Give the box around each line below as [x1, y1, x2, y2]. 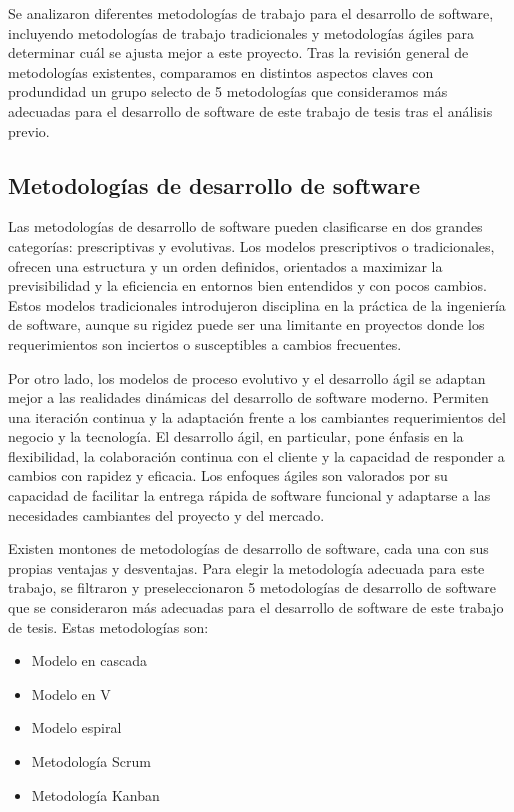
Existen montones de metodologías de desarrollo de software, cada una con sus [8, 538, 489, 559]
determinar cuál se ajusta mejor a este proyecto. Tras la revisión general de [8, 42, 469, 63]
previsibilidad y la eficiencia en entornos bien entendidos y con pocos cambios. [8, 275, 487, 296]
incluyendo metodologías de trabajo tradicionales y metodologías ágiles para [8, 22, 474, 43]
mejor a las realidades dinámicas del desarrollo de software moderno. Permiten [8, 387, 489, 408]
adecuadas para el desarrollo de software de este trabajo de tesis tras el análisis [8, 100, 493, 121]
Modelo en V [31, 683, 111, 704]
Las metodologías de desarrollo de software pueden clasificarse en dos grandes [8, 216, 483, 237]
